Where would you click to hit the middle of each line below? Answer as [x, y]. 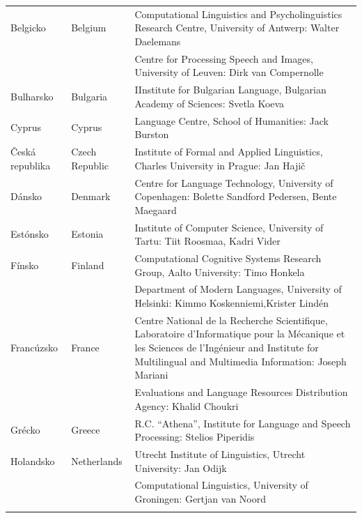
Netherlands [97, 460]
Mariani [151, 375]
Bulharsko [32, 97]
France [85, 348]
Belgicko [28, 28]
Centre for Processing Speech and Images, [224, 58]
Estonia [87, 234]
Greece [86, 430]
